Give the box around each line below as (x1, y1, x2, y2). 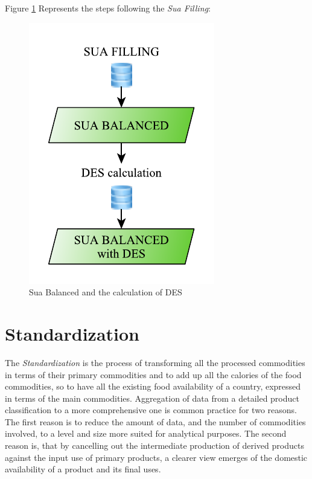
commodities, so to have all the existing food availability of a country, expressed (5, 380, 301, 393)
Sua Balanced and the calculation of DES (29, 286, 182, 298)
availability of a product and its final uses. (5, 463, 161, 475)
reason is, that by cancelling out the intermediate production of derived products (5, 439, 304, 452)
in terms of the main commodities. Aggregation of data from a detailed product (5, 391, 299, 404)
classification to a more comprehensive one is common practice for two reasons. (5, 403, 297, 416)
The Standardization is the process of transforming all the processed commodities (5, 356, 305, 368)
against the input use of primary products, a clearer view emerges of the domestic (5, 451, 308, 463)
